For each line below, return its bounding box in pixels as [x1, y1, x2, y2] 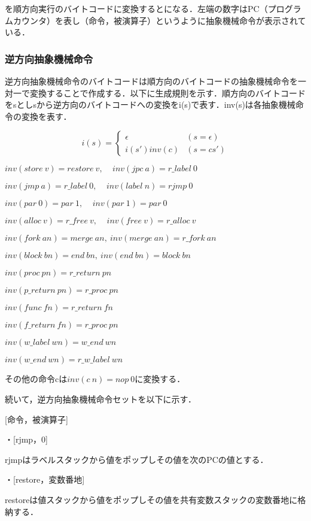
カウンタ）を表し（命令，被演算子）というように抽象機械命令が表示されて [13, 14, 306, 26]
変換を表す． [21, 110, 72, 122]
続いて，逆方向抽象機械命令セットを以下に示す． [5, 392, 197, 405]
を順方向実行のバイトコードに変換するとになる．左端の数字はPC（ [5, 2, 268, 14]
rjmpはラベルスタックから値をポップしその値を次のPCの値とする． [5, 453, 269, 465]
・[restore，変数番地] [5, 473, 85, 486]
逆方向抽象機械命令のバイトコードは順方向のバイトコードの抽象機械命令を [5, 75, 298, 87]
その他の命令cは [5, 372, 68, 385]
